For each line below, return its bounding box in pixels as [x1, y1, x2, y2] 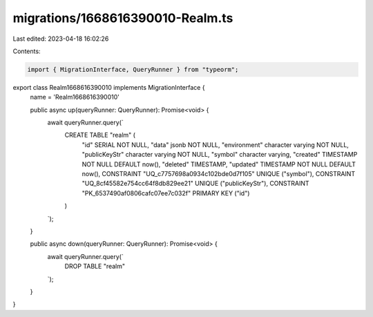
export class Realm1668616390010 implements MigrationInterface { [12, 83, 205, 91]
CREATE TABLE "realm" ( [64, 131, 136, 140]
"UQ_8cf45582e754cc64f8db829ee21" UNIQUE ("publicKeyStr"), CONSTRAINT [82, 180, 310, 188]
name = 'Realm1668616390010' [30, 93, 120, 102]
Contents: [12, 47, 41, 55]
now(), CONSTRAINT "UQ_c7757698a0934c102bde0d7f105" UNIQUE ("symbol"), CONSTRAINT [82, 170, 356, 178]
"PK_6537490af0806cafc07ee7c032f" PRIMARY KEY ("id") [82, 189, 250, 197]
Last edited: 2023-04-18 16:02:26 [12, 35, 109, 43]
